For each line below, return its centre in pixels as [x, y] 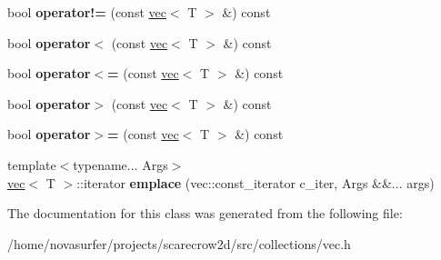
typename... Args [120, 164]
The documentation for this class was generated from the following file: [205, 213]
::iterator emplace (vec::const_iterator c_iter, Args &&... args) [256, 182]
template [32, 164]
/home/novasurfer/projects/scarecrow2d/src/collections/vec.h [179, 243]
